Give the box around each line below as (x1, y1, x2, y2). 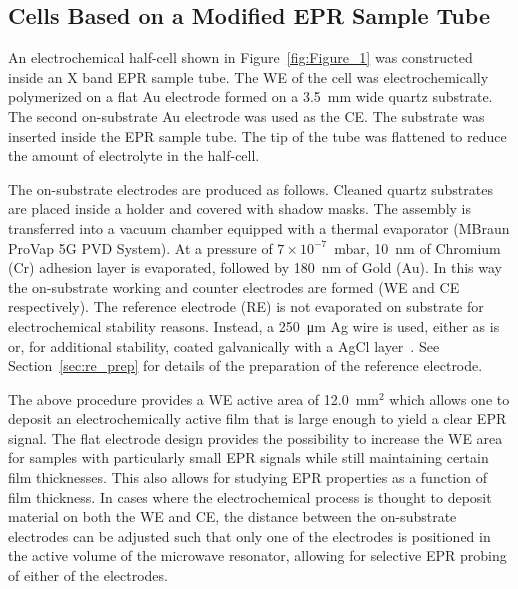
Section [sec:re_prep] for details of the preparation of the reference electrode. (8, 355, 483, 376)
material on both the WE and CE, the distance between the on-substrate (8, 506, 457, 527)
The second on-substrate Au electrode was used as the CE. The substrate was (8, 105, 485, 126)
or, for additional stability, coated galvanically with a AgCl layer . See (8, 335, 440, 356)
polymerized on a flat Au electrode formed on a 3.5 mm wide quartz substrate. (8, 86, 493, 107)
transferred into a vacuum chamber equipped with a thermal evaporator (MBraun (8, 217, 510, 238)
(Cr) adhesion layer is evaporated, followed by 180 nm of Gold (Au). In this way (8, 257, 502, 278)
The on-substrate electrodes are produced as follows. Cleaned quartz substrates (8, 178, 493, 199)
